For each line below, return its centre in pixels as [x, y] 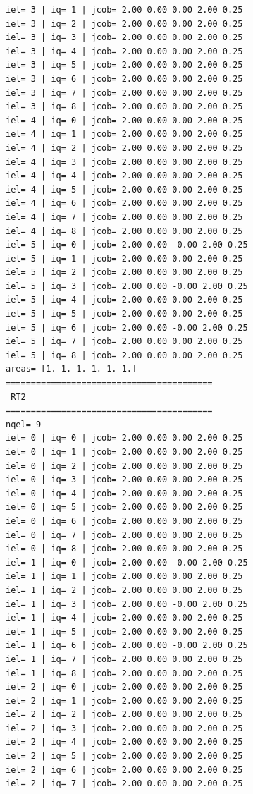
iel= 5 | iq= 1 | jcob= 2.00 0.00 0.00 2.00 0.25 [124, 258]
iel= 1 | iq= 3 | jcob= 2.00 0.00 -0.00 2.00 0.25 [127, 604]
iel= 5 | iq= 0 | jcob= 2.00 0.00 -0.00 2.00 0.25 [127, 245]
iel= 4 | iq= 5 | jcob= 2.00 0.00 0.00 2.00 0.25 [124, 189]
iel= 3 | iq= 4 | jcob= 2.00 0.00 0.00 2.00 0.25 [124, 51]
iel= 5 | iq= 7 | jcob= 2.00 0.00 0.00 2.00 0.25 [124, 342]
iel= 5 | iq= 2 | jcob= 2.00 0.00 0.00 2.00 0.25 [124, 273]
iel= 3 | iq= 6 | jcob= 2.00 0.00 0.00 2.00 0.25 [124, 79]
